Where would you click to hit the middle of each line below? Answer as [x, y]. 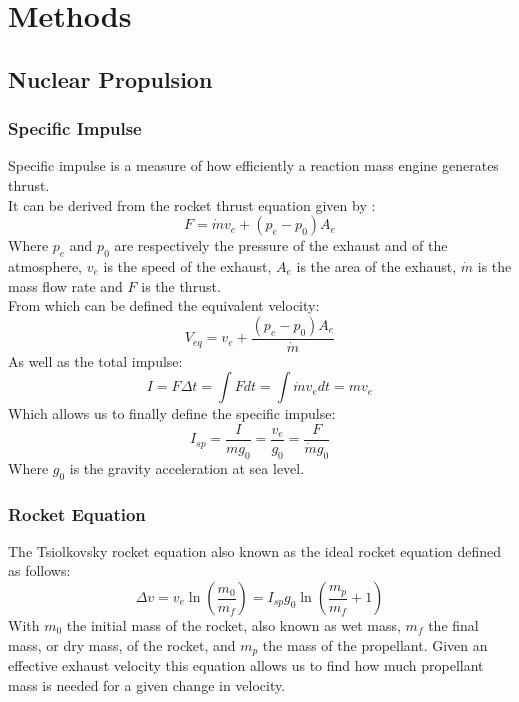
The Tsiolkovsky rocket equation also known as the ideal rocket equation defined [255, 550]
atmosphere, [45, 265]
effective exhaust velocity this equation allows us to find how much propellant [246, 665]
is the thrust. [181, 285]
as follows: [39, 570]
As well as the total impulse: [95, 360]
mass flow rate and [65, 285]
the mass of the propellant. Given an [375, 644]
